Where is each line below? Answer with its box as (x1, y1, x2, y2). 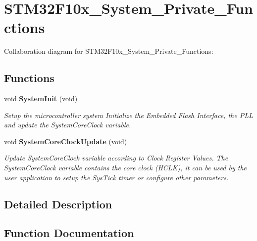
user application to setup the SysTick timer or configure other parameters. (4, 172, 229, 182)
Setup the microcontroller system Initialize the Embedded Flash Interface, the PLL (4, 110, 253, 120)
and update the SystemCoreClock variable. (4, 120, 131, 130)
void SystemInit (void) (4, 93, 78, 104)
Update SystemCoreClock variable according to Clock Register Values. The (4, 153, 228, 163)
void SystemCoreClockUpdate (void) (4, 136, 127, 146)
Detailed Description (4, 196, 112, 211)
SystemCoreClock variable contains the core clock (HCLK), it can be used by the (4, 162, 247, 173)
